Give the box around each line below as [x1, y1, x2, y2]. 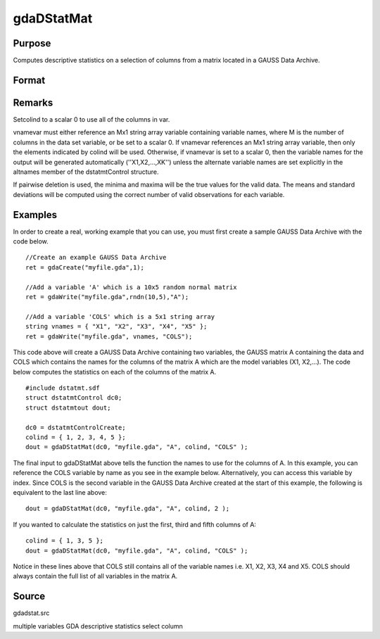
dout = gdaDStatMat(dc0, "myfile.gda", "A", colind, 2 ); [25, 505, 230, 513]
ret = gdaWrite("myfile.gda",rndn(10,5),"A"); [25, 293, 189, 300]
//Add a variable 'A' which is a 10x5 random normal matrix [25, 283, 237, 291]
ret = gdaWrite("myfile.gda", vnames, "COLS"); [25, 332, 193, 341]
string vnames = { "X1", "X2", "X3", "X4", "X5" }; [25, 322, 208, 331]
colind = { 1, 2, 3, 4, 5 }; [25, 434, 126, 441]
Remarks [13, 96, 53, 108]
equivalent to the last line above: [13, 488, 107, 496]
